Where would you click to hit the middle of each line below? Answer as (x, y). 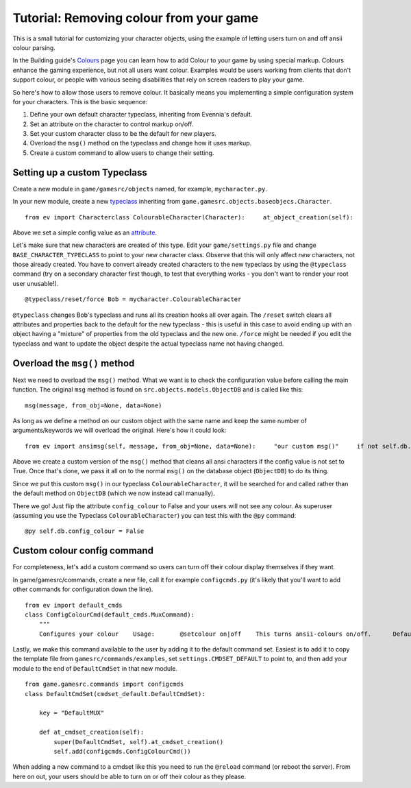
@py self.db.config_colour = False (85, 531)
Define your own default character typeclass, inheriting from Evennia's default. (141, 115)
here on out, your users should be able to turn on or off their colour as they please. (129, 776)
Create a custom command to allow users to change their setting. (122, 153)
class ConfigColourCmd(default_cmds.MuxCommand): (110, 614)
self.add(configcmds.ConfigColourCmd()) (122, 751)
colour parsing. (34, 47)
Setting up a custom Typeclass (80, 172)
